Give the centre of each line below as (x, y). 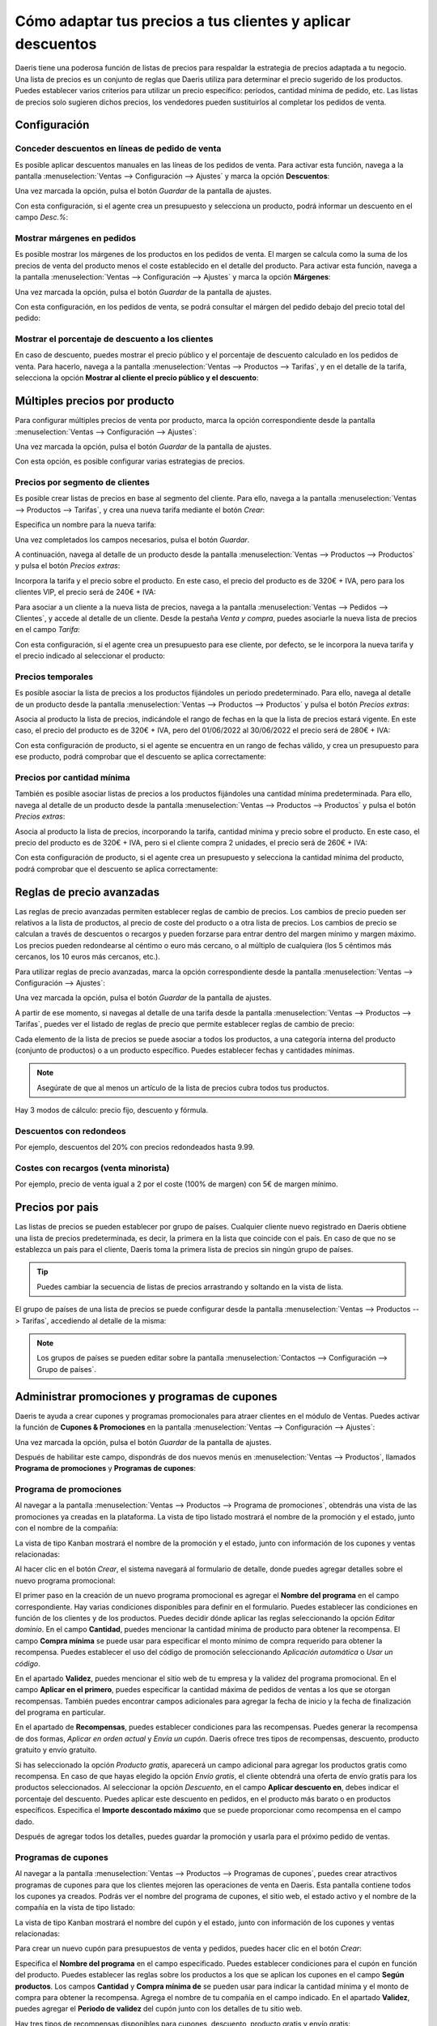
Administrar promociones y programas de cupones (146, 1397)
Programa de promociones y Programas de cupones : (105, 1468)
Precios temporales (54, 677)
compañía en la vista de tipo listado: (75, 1908)
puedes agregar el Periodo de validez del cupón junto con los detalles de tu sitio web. (159, 2009)
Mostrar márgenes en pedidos (76, 238)
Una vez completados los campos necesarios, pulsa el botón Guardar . (132, 540)
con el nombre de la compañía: (67, 1528)
